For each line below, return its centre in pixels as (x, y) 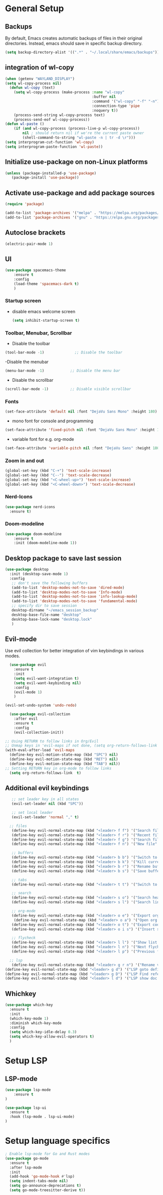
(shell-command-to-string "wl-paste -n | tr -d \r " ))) (79, 138)
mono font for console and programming (53, 421)
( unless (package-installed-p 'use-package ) (51, 173)
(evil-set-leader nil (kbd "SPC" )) (47, 804)
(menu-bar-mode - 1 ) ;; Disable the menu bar (63, 371)
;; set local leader (32, 813)
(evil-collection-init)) (39, 732)
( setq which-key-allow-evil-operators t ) (52, 1037)
